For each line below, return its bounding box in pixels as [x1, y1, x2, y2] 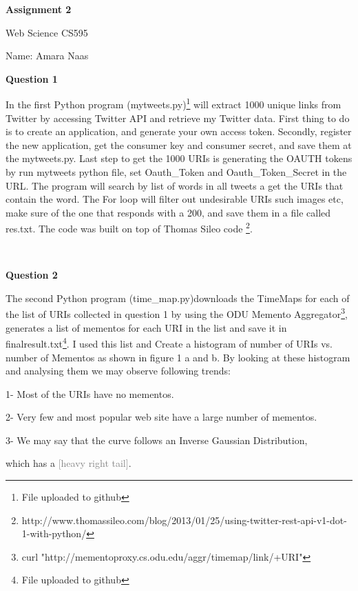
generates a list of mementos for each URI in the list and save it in [6, 320, 287, 334]
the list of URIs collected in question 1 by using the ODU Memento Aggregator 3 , [6, 305, 348, 321]
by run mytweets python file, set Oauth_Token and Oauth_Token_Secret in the [6, 165, 347, 179]
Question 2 [6, 268, 58, 282]
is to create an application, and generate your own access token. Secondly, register [6, 124, 352, 139]
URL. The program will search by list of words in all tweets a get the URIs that [6, 178, 344, 192]
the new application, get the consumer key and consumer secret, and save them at [6, 137, 352, 152]
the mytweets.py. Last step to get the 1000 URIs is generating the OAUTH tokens [6, 151, 352, 166]
